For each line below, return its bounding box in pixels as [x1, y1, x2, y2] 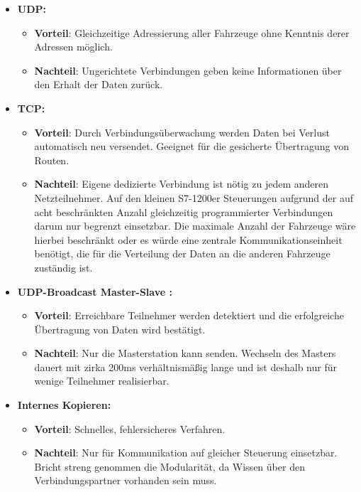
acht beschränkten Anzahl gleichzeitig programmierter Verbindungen [34, 204, 333, 219]
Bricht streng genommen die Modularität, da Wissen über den [34, 459, 305, 474]
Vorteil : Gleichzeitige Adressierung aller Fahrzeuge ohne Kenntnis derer [34, 25, 350, 40]
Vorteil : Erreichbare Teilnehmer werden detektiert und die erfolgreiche [34, 308, 344, 323]
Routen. [34, 152, 70, 167]
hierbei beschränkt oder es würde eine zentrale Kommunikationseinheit [34, 232, 343, 247]
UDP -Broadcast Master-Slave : [17, 284, 172, 299]
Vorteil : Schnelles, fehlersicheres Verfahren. [34, 421, 226, 436]
